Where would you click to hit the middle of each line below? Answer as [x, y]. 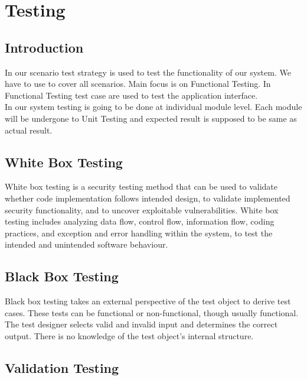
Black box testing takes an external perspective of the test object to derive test [148, 301]
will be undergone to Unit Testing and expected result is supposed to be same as [151, 118]
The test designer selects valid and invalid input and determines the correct [141, 324]
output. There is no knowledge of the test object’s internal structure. [129, 335]
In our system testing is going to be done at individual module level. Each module [153, 107]
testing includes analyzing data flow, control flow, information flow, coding [140, 221]
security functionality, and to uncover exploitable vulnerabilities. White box [142, 210]
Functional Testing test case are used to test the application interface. [131, 95]
